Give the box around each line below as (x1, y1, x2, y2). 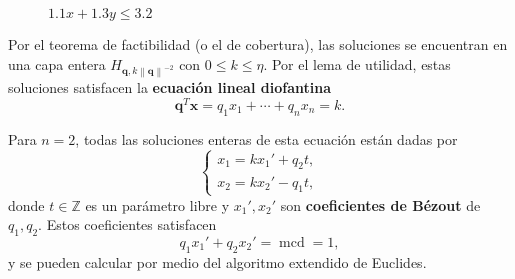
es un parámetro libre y (85, 194, 230, 215)
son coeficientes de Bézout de (280, 194, 481, 215)
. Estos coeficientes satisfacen (38, 214, 217, 235)
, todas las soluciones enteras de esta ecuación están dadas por (75, 128, 458, 149)
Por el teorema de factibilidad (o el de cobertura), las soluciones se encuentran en (8, 34, 508, 54)
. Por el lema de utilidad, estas (263, 53, 451, 74)
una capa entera (8, 53, 106, 74)
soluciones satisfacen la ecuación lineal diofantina (8, 77, 331, 98)
